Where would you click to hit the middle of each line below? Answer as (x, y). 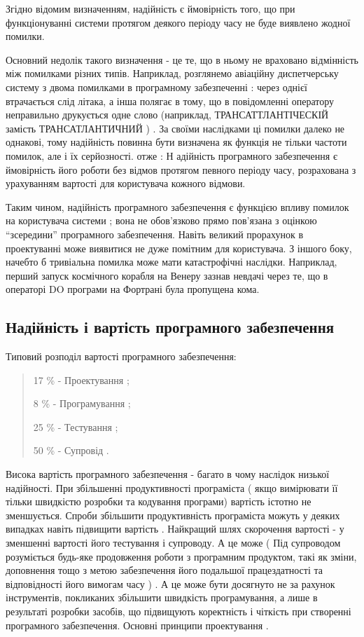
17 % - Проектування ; (81, 379)
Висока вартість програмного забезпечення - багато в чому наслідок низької (168, 474)
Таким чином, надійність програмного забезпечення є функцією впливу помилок (177, 206)
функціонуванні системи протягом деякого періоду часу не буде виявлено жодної (178, 22)
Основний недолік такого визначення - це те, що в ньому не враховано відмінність (182, 59)
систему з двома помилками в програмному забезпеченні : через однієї (156, 87)
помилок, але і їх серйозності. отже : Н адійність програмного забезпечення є (171, 155)
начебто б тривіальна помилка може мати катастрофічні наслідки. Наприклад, (171, 262)
